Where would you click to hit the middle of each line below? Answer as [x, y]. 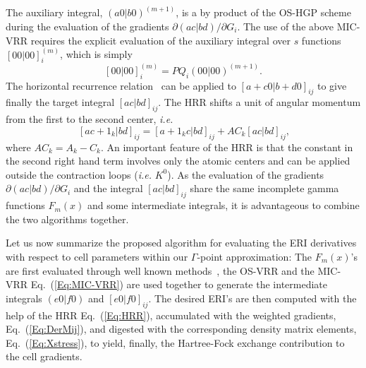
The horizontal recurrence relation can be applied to [121, 85]
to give [332, 85]
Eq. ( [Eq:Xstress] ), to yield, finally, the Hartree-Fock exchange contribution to [175, 342]
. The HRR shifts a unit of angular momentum [260, 102]
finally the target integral [60, 102]
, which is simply [96, 54]
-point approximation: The [255, 257]
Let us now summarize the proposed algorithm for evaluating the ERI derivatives [181, 243]
